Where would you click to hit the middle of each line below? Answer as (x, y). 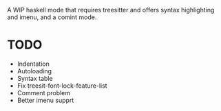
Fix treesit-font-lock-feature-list (62, 86)
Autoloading (34, 71)
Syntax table (35, 78)
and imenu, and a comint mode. (52, 17)
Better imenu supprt (45, 100)
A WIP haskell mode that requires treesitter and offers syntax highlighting (111, 10)
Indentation (33, 64)
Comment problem (44, 92)
